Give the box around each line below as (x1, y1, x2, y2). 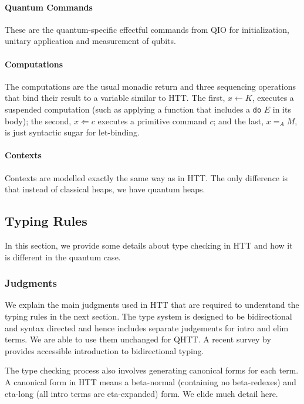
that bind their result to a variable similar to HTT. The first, (5, 91, 225, 104)
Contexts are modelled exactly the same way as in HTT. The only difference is (5, 171, 288, 184)
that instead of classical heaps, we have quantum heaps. (5, 183, 205, 195)
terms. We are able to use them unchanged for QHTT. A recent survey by (5, 333, 271, 345)
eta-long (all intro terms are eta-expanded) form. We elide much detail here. (5, 387, 278, 399)
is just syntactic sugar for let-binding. (5, 126, 140, 138)
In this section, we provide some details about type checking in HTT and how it (5, 239, 293, 251)
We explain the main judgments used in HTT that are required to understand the (5, 298, 299, 311)
